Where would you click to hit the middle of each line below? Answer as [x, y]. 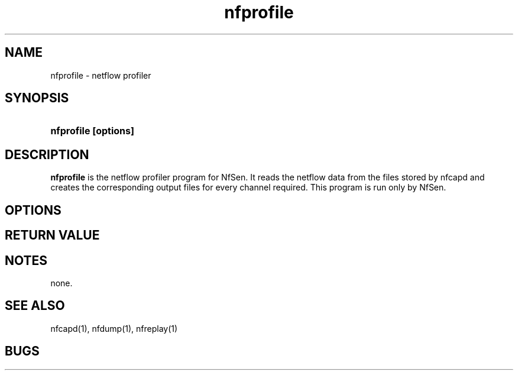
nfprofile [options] [93, 131]
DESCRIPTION [47, 154]
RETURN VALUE [52, 235]
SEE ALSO [35, 306]
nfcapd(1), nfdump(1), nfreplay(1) [114, 328]
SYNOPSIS [37, 98]
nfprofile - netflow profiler [101, 75]
